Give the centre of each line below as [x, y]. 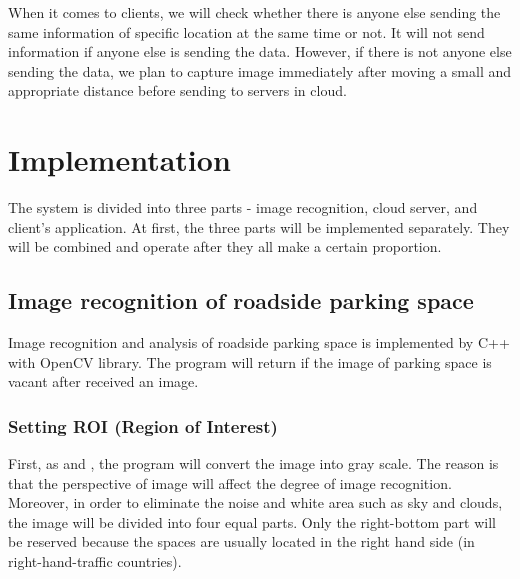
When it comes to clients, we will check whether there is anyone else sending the [254, 12]
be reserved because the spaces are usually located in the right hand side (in [241, 541]
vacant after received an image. [103, 381]
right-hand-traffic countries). [95, 561]
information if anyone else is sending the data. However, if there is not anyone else [260, 51]
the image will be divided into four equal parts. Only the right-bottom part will [252, 521]
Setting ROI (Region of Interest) [143, 425]
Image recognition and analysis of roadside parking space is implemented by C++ [259, 342]
